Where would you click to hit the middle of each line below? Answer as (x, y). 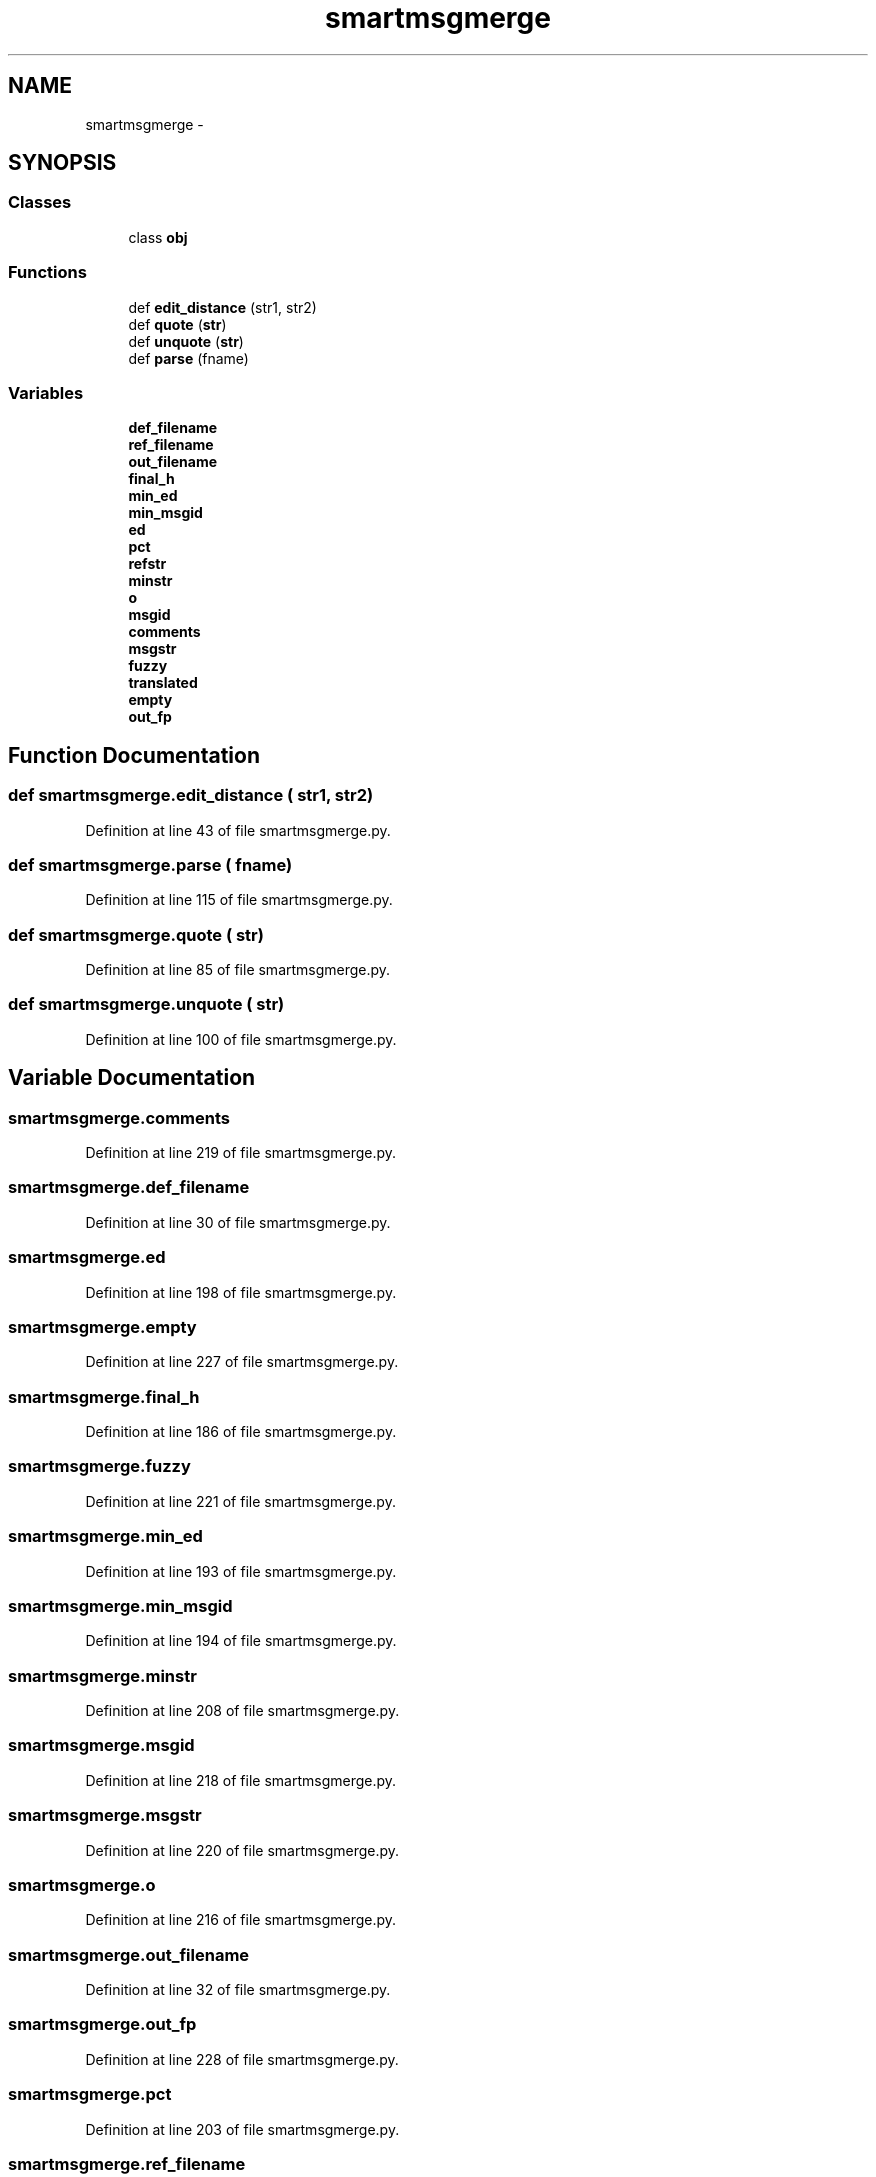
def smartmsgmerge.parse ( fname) (150, 864)
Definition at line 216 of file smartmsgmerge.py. (241, 1920)
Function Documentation (134, 755)
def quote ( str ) (177, 324)
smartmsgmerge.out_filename (129, 1954)
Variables (46, 392)
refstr (147, 564)
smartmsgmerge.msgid (101, 1745)
